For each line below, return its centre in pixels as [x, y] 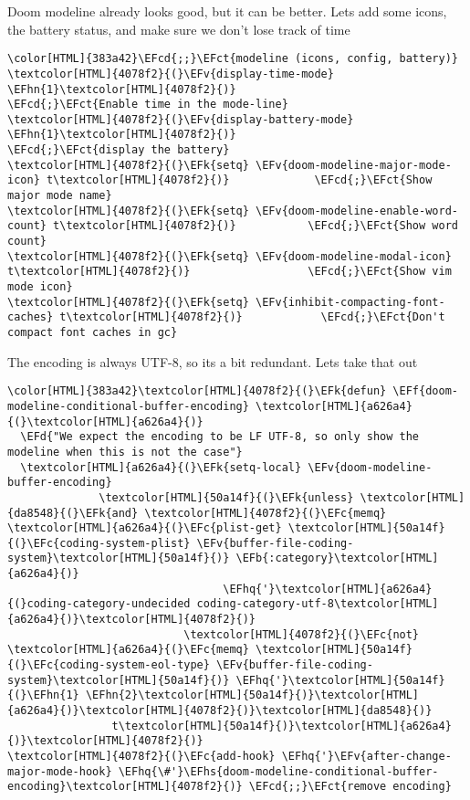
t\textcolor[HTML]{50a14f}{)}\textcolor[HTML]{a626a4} [282, 726]
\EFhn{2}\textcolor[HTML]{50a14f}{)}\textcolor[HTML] [252, 695]
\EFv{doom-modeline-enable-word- [357, 211]
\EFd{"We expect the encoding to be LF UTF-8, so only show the [220, 437]
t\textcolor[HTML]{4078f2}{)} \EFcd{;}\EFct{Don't [252, 317]
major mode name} [60, 196]
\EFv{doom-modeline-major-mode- [354, 165]
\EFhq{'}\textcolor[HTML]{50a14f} [340, 680]
